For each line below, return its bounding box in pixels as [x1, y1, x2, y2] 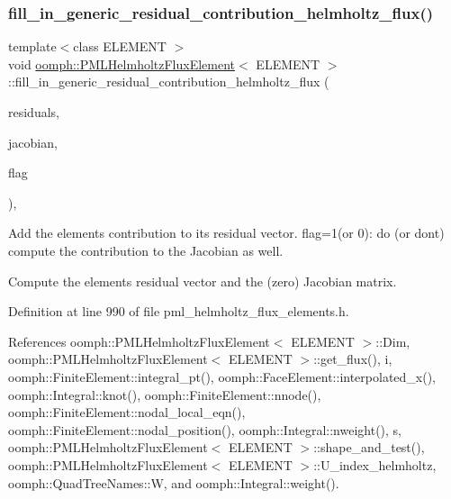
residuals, [8, 103, 59, 121]
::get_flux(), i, [313, 349, 392, 368]
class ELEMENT [73, 37, 167, 56]
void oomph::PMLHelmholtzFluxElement [8, 54, 236, 73]
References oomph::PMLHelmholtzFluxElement [8, 331, 270, 350]
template [8, 37, 57, 56]
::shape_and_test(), [313, 438, 425, 457]
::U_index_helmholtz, [313, 455, 437, 474]
